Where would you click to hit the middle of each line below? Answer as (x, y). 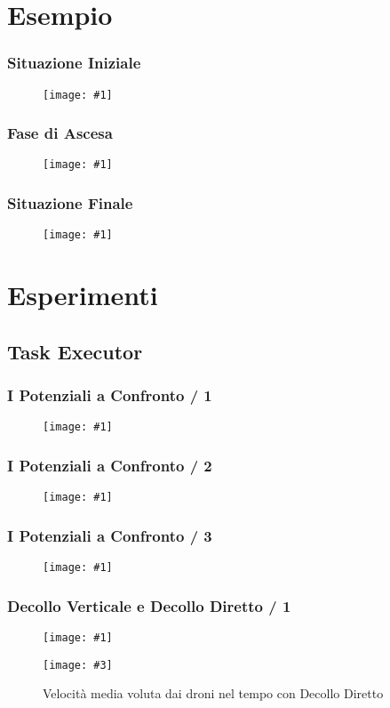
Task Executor (75, 351)
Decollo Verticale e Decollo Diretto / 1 (149, 605)
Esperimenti (83, 295)
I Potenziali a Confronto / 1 (110, 395)
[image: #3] (78, 665)
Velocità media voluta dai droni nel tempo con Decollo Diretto (213, 693)
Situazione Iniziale (74, 63)
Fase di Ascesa (60, 133)
